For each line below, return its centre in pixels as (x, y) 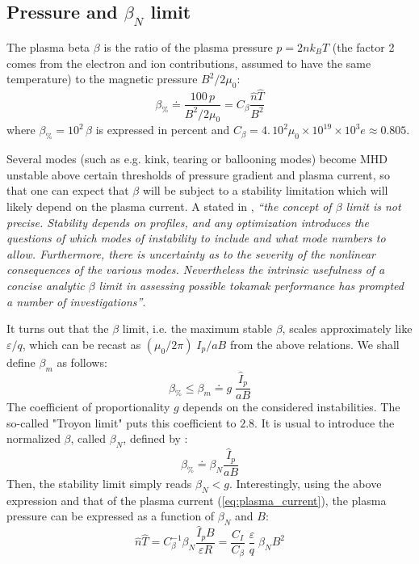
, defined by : (155, 438)
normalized (34, 438)
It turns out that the (58, 328)
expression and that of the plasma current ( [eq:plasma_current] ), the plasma (197, 500)
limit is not (373, 206)
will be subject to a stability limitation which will (265, 190)
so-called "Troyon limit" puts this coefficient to (122, 422)
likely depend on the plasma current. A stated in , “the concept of (169, 206)
